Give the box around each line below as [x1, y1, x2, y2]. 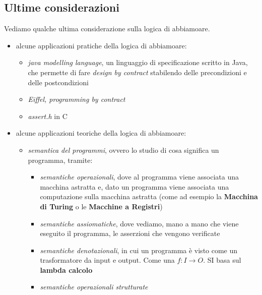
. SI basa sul [203, 255, 241, 265]
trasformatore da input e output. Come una [40, 255, 175, 265]
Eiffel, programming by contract [28, 94, 125, 104]
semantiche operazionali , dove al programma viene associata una [40, 171, 239, 182]
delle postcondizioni [28, 77, 89, 87]
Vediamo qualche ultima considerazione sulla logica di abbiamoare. [4, 23, 210, 34]
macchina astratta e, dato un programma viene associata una [40, 181, 229, 192]
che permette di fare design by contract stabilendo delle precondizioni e [28, 67, 247, 77]
